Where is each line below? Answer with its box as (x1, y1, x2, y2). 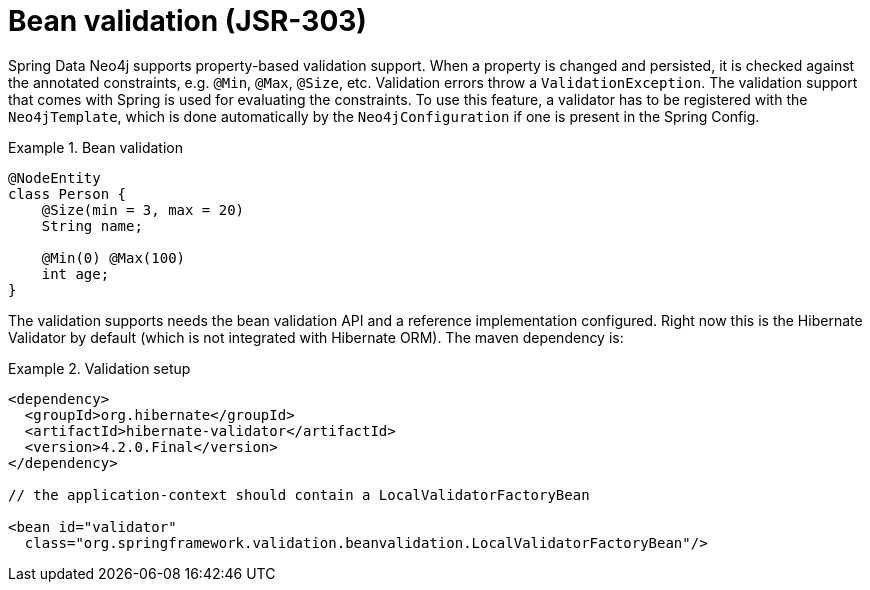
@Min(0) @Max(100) (41, 249, 186, 266)
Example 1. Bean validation (8, 138, 183, 156)
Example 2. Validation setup (8, 359, 191, 377)
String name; (41, 217, 143, 234)
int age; (41, 265, 110, 282)
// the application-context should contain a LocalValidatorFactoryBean (8, 486, 590, 503)
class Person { (8, 185, 127, 202)
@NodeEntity (8, 169, 101, 186)
